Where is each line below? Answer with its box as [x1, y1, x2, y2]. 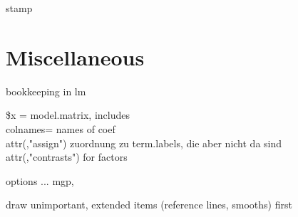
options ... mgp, [6, 173, 74, 188]
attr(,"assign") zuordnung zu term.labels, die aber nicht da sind [6, 135, 282, 150]
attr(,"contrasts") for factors [6, 149, 128, 164]
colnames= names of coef [6, 121, 115, 136]
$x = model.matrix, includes [6, 107, 130, 122]
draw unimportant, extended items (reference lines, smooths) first [6, 197, 292, 212]
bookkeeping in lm [6, 83, 86, 98]
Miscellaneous [6, 42, 145, 71]
